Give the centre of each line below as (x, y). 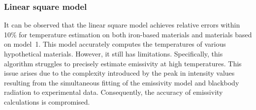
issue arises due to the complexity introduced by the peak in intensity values (119, 73)
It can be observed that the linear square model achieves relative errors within (122, 25)
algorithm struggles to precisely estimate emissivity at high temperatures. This (123, 63)
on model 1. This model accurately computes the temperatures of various (115, 44)
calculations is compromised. (47, 101)
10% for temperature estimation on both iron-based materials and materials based (128, 34)
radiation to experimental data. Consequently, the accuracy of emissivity (113, 92)
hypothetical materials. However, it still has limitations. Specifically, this (113, 54)
